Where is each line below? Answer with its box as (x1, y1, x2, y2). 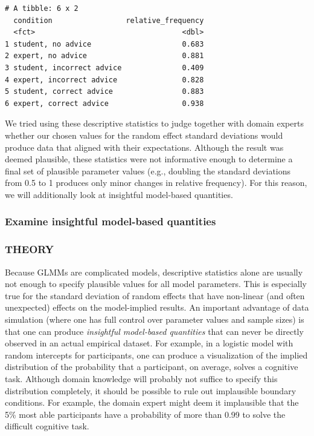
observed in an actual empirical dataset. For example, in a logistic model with (5, 337, 293, 349)
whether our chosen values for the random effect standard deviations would (5, 128, 283, 141)
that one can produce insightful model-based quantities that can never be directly (5, 325, 304, 337)
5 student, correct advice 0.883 (5, 87, 204, 96)
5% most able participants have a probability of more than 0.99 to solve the (5, 408, 286, 420)
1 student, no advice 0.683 (5, 39, 204, 48)
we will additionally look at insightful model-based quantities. (5, 188, 233, 200)
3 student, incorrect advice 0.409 (5, 63, 204, 72)
